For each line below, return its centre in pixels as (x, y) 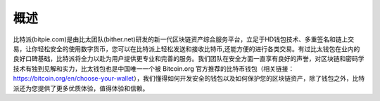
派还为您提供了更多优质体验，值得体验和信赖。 (81, 88)
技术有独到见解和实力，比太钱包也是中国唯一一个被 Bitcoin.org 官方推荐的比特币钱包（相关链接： (154, 68)
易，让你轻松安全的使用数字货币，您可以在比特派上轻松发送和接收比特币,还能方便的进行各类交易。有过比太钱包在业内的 (186, 48)
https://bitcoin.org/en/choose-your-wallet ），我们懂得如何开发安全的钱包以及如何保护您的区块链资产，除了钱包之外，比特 (189, 79)
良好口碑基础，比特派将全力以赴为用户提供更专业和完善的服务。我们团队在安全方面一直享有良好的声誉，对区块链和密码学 (189, 59)
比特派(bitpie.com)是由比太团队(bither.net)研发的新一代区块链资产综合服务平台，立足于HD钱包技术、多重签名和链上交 (184, 39)
